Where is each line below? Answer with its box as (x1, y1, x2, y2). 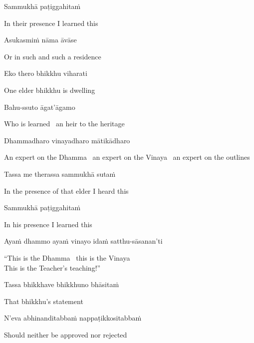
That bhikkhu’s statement (4, 296, 83, 306)
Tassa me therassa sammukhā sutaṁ (4, 168, 116, 179)
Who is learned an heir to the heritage (4, 118, 125, 129)
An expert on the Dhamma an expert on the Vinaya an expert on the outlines (4, 152, 250, 162)
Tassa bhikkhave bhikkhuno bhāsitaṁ (4, 279, 119, 290)
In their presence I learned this (4, 17, 98, 28)
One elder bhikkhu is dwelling (4, 84, 95, 95)
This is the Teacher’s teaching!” (4, 262, 101, 273)
